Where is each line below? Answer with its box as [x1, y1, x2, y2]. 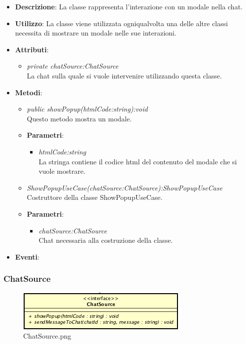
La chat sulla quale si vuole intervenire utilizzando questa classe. [27, 70, 222, 80]
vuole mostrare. [38, 166, 86, 176]
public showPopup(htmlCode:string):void [27, 104, 148, 114]
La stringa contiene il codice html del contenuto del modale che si [38, 156, 237, 166]
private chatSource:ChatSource [27, 61, 119, 71]
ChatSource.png [23, 331, 71, 341]
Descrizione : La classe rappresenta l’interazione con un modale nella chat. [15, 1, 243, 11]
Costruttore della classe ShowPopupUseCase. [27, 192, 163, 202]
